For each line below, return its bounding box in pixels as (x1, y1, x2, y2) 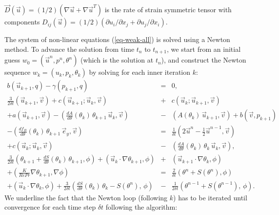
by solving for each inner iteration (89, 67, 190, 77)
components (4, 17, 40, 27)
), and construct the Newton (161, 55, 246, 65)
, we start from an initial (167, 43, 241, 54)
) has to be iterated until (173, 192, 247, 202)
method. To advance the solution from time (4, 43, 135, 54)
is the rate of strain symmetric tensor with (104, 4, 232, 15)
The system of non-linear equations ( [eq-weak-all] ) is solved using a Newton (4, 34, 230, 44)
